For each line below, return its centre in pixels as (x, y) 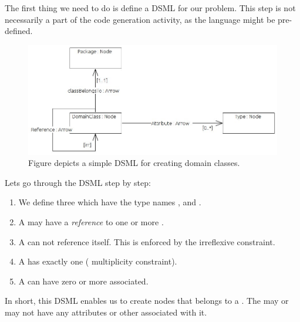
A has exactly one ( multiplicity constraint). (98, 261)
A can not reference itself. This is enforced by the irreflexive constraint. (147, 241)
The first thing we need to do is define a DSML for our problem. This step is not (150, 8)
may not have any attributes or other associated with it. (106, 312)
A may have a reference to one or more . (91, 222)
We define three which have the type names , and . (110, 202)
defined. (19, 31)
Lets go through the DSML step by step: (78, 182)
